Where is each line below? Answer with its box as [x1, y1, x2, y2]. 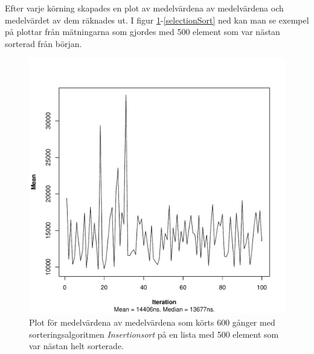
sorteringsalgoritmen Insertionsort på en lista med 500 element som [29, 327, 279, 340]
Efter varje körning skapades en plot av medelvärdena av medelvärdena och [5, 2, 284, 14]
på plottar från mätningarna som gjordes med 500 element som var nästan [5, 25, 280, 38]
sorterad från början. [5, 37, 82, 49]
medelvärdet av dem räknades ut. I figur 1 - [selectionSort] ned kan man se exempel [5, 13, 309, 26]
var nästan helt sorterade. [29, 340, 124, 352]
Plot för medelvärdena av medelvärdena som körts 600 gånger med [29, 315, 275, 328]
